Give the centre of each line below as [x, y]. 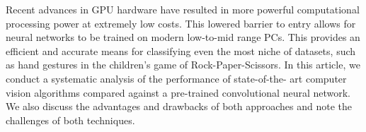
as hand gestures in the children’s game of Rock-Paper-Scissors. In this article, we [183, 65]
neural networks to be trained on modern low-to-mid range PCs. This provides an [183, 37]
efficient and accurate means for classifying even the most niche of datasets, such [181, 50]
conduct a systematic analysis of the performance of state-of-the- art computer [176, 78]
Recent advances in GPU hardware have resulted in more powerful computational [183, 9]
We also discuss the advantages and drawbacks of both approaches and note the [179, 106]
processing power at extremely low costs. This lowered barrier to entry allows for [181, 23]
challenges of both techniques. [70, 120]
